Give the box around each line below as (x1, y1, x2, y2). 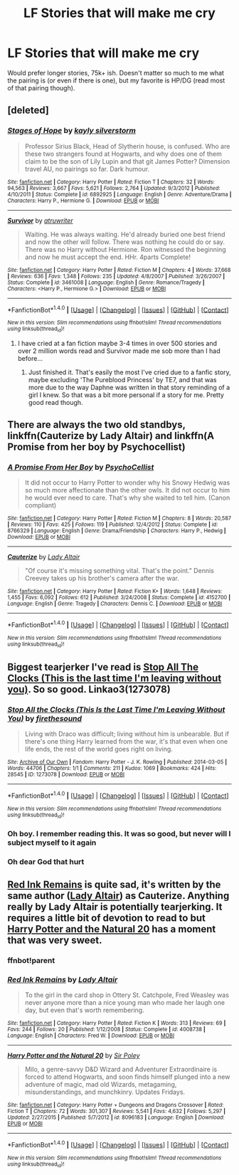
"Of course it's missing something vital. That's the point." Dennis (24, 567, 215, 575)
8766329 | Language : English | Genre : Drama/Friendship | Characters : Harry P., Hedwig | (7, 527, 226, 534)
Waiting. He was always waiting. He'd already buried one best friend (24, 230, 225, 238)
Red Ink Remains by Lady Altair (7, 975, 118, 985)
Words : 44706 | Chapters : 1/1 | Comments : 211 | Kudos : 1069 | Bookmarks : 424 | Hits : (7, 764, 217, 771)
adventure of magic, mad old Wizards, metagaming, (24, 1080, 177, 1089)
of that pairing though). (7, 83, 75, 92)
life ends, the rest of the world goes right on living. (24, 744, 173, 753)
